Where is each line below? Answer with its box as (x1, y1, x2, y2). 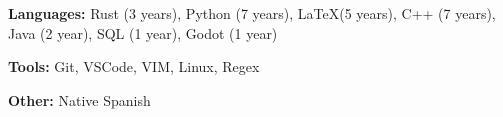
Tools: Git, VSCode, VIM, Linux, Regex (8, 56, 260, 77)
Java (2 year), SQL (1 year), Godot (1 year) (8, 22, 278, 43)
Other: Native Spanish (8, 89, 151, 110)
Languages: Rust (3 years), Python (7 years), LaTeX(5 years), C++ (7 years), (8, 3, 496, 23)
